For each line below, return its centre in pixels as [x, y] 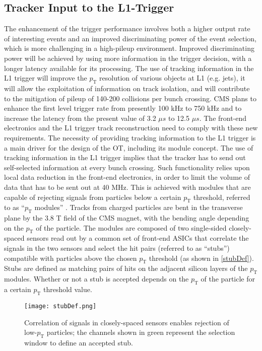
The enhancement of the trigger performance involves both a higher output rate [127, 28]
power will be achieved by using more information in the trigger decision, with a [128, 58]
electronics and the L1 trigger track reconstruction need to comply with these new [131, 128]
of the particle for [228, 279]
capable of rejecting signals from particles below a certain [93, 197]
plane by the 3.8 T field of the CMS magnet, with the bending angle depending [127, 218]
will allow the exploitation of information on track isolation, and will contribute [127, 88]
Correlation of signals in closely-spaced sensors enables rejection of [127, 322]
